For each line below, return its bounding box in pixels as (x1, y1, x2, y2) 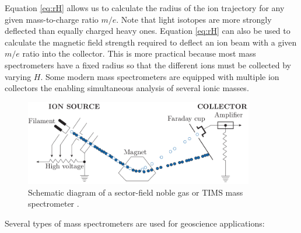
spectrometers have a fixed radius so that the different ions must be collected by (5, 58, 291, 71)
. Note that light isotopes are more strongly (116, 13, 272, 25)
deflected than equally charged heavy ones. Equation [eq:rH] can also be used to (5, 25, 290, 37)
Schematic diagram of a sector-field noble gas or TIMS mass (28, 186, 243, 198)
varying (5, 70, 32, 82)
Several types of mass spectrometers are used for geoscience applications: (5, 217, 265, 229)
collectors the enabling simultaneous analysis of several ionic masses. (5, 82, 249, 94)
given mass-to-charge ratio (5, 13, 99, 25)
